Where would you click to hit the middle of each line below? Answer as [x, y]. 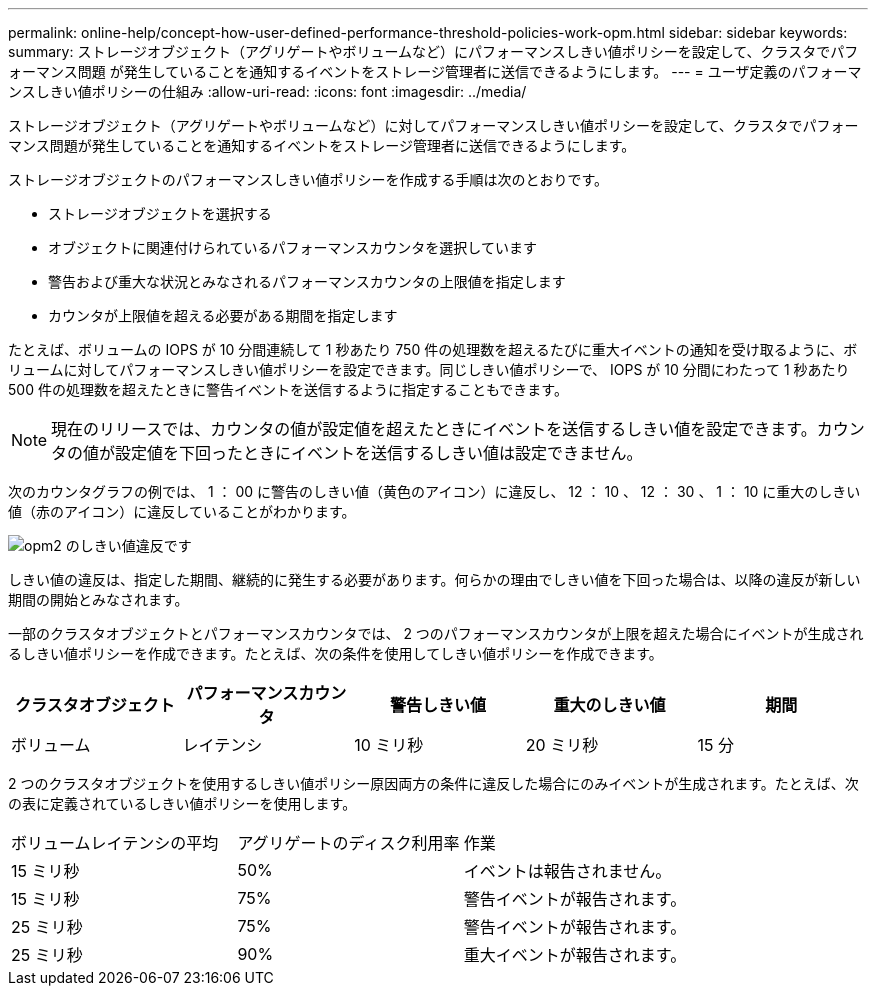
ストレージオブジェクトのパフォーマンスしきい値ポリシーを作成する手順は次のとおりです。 [308, 179]
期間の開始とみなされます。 [98, 599]
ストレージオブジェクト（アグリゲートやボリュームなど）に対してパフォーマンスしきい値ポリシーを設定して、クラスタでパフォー [433, 125]
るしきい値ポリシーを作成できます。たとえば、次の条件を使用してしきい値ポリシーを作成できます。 [335, 653]
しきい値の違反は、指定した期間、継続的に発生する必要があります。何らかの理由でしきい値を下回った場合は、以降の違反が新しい [434, 579]
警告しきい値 [437, 705]
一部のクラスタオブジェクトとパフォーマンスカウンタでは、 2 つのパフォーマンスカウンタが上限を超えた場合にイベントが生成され [436, 633]
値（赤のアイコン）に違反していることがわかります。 [182, 511]
